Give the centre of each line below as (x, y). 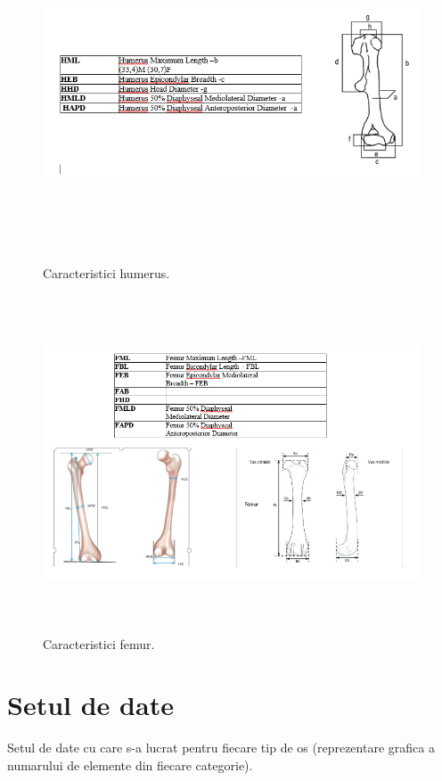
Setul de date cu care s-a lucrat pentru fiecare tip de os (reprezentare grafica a (221, 748)
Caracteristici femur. (99, 643)
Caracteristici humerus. (106, 272)
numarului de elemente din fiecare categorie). (130, 765)
